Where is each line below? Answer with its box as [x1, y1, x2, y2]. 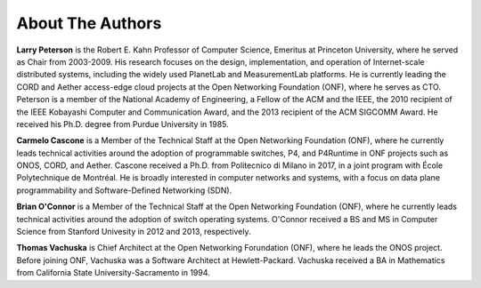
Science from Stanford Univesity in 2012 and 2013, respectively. [16, 227, 251, 237]
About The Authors [16, 13, 162, 33]
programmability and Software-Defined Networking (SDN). [16, 185, 232, 196]
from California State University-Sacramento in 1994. [16, 268, 211, 278]
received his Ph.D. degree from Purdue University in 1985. [16, 118, 229, 129]
